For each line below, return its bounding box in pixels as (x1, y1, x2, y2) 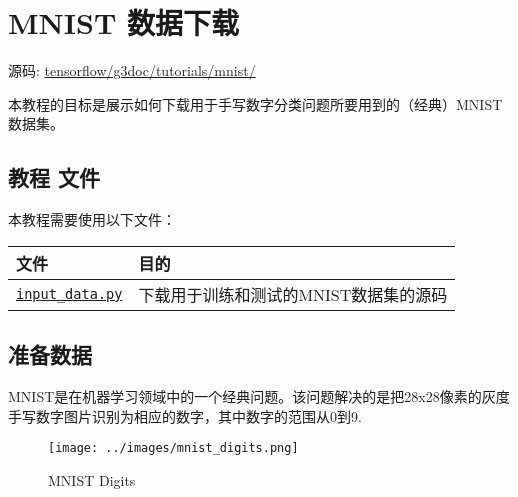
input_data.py (16, 285, 123, 302)
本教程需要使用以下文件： (8, 209, 176, 230)
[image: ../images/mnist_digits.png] (48, 441, 299, 456)
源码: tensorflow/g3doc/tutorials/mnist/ (8, 60, 256, 81)
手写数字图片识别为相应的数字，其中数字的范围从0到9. (8, 405, 362, 426)
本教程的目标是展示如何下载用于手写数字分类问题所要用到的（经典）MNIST (8, 93, 503, 114)
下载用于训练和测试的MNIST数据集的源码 (138, 282, 448, 306)
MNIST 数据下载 (8, 2, 240, 43)
